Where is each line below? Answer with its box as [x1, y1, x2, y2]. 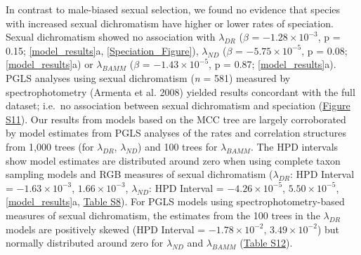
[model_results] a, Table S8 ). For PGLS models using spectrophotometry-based [6, 194, 345, 209]
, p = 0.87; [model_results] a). [209, 57, 336, 71]
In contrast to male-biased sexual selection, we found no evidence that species [6, 2, 341, 16]
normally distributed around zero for [6, 235, 164, 250]
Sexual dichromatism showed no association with [6, 29, 216, 44]
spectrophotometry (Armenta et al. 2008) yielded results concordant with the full [6, 84, 355, 99]
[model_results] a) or [6, 57, 93, 71]
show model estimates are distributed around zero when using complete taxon [6, 153, 341, 167]
